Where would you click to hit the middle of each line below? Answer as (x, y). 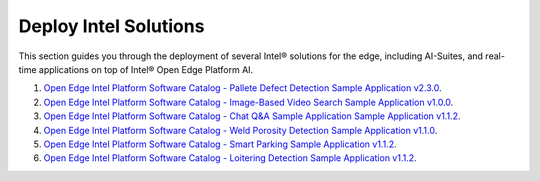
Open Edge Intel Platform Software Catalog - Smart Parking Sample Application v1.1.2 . (220, 144)
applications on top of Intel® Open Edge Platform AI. (146, 69)
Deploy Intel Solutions (111, 26)
